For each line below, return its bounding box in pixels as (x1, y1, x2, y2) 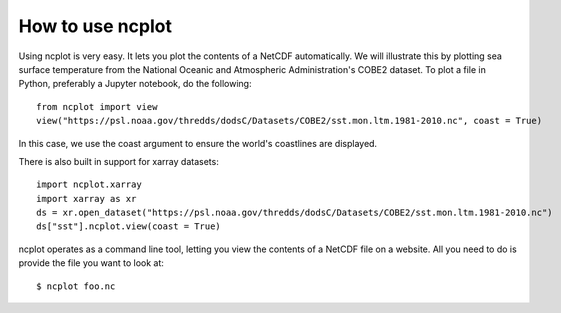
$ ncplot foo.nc (36, 280, 116, 292)
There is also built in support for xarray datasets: (18, 155, 219, 167)
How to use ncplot (18, 15, 172, 37)
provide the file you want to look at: (18, 257, 165, 269)
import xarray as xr (36, 193, 137, 204)
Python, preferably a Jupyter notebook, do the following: (18, 78, 252, 90)
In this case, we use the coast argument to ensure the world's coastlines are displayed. (18, 137, 378, 149)
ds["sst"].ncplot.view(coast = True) (36, 221, 222, 232)
